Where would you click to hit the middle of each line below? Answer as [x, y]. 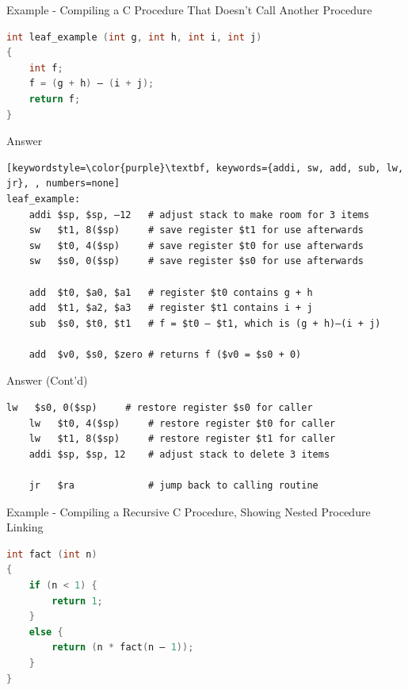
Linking [25, 527]
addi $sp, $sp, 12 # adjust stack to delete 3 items [179, 454]
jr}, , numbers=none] [63, 184]
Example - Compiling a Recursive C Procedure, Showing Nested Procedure [189, 511]
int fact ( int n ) [52, 554]
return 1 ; [77, 601]
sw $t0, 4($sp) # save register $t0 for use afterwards [196, 245]
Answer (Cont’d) [47, 380]
